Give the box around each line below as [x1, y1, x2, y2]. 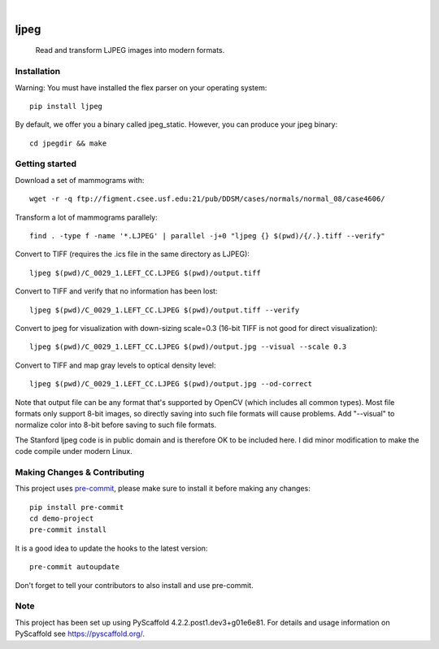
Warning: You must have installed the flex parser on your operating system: [15, 82, 267, 93]
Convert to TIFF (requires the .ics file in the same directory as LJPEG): [15, 249, 250, 259]
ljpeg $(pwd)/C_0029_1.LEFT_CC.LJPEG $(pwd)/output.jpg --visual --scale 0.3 [29, 342, 347, 351]
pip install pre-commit [29, 503, 124, 512]
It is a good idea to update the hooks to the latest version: [15, 543, 208, 553]
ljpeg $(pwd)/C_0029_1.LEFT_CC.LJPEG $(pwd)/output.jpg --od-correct [29, 379, 313, 389]
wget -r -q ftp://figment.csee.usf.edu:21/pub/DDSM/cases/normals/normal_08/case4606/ [29, 194, 385, 203]
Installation [15, 66, 61, 77]
